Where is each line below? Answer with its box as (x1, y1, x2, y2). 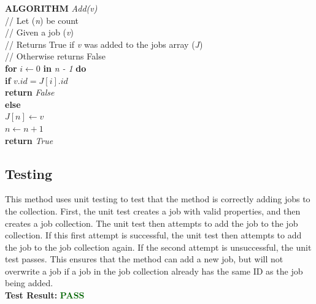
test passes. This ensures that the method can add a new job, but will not (5, 253, 283, 265)
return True (5, 134, 53, 146)
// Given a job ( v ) (5, 26, 74, 39)
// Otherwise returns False (5, 50, 106, 63)
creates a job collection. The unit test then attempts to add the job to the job (5, 216, 298, 229)
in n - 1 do (43, 61, 87, 74)
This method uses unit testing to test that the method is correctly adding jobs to (5, 192, 310, 205)
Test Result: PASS (5, 289, 85, 302)
